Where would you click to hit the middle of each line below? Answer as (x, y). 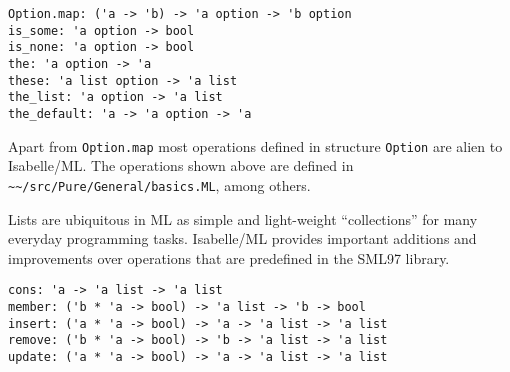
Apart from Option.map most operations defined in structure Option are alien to (255, 145)
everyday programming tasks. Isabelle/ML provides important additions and (242, 238)
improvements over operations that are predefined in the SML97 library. (229, 257)
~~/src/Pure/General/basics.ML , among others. (159, 184)
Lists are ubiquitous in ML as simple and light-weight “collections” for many (243, 218)
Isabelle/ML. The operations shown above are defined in (181, 165)
